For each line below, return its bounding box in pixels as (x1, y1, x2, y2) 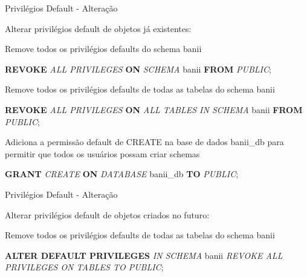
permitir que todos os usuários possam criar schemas (5, 147, 200, 160)
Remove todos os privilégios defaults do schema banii (5, 42, 202, 55)
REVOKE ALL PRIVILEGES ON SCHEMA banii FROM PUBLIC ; (5, 62, 271, 75)
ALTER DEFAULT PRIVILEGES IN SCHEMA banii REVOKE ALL (5, 249, 283, 261)
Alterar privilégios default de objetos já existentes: (5, 22, 192, 34)
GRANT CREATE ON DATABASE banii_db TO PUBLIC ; (5, 168, 239, 180)
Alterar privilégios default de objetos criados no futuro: (5, 208, 210, 221)
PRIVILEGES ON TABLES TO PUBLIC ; (5, 261, 164, 273)
